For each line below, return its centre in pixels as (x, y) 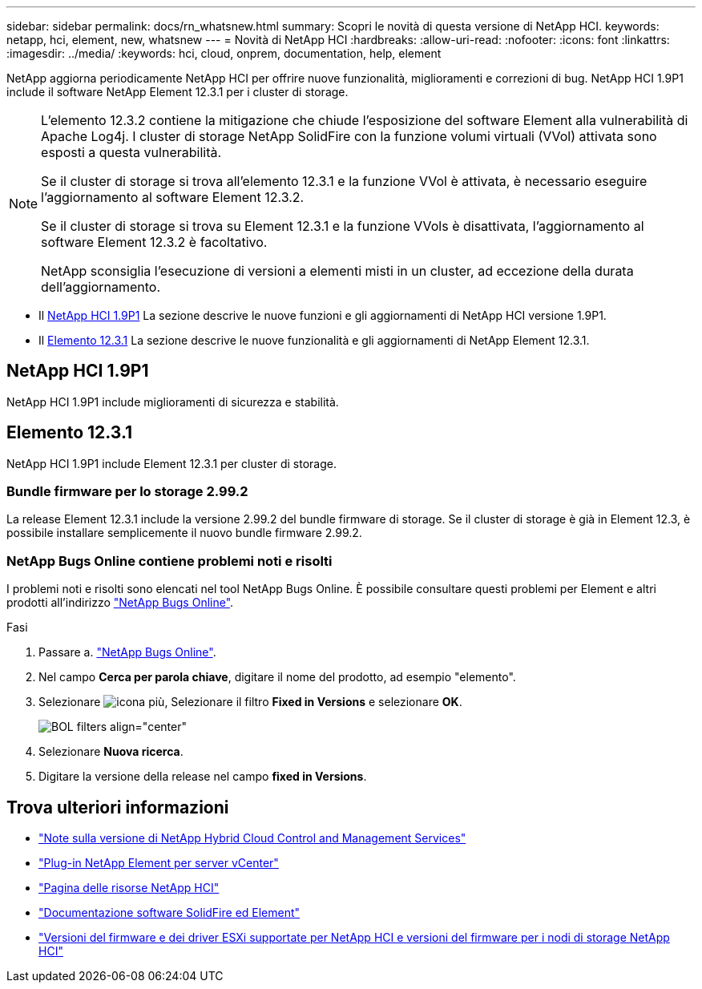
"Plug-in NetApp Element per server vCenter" (159, 863)
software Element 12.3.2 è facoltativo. (154, 242)
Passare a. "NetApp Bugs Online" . (127, 652)
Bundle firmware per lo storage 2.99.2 (127, 492)
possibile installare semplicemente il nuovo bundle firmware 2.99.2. (184, 533)
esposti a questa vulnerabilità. (131, 152)
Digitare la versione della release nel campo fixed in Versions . (203, 777)
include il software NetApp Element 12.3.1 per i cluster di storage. (178, 92)
